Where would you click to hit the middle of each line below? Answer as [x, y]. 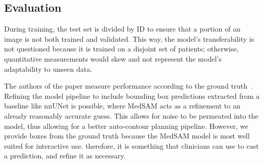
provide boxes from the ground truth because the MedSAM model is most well [127, 136]
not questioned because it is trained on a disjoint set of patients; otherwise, [122, 49]
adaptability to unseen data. [48, 69]
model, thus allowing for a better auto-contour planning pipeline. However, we [126, 126]
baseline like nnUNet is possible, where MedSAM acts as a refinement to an [122, 106]
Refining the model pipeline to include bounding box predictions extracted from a [132, 95]
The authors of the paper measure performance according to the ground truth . [129, 86]
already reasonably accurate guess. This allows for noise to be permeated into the [131, 115]
